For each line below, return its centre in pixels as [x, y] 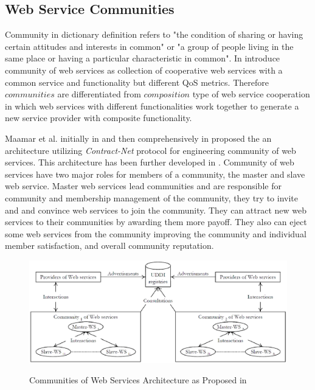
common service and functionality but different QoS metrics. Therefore [137, 82]
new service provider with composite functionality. [99, 118]
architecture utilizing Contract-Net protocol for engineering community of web [151, 150]
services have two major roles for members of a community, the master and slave [155, 174]
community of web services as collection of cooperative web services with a [144, 70]
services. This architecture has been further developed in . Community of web [150, 162]
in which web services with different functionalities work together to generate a [152, 106]
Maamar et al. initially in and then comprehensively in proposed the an [138, 138]
